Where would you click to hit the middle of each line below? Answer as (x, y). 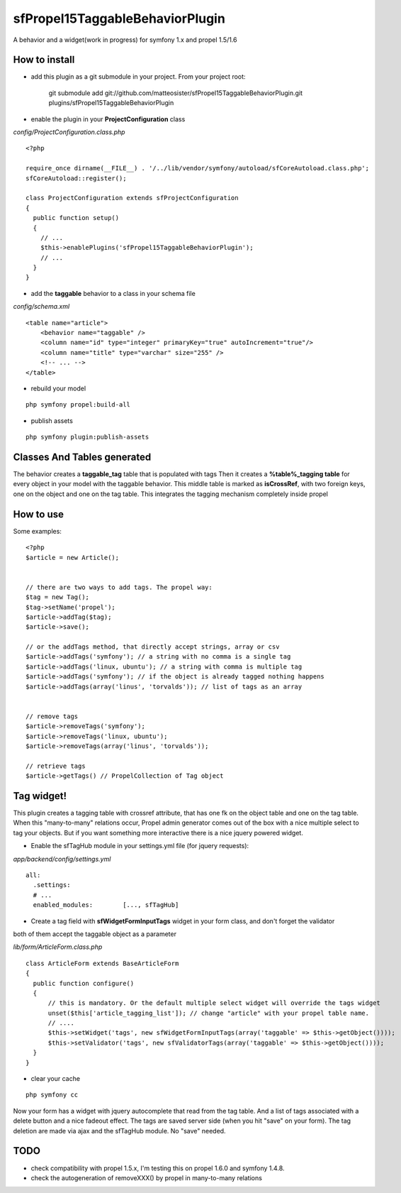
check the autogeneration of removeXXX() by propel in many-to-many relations (146, 1177)
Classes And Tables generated (82, 457)
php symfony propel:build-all (78, 405)
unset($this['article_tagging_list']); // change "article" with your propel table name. (209, 1013)
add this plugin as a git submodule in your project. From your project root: (138, 77)
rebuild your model (58, 388)
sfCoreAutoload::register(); (76, 178)
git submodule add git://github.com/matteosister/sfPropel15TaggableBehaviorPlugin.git (176, 93)
